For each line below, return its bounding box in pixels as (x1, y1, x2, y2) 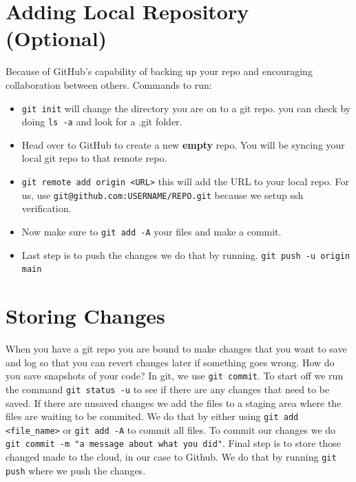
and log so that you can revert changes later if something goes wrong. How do (6, 355, 335, 369)
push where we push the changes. (6, 463, 146, 477)
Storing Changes (6, 302, 165, 330)
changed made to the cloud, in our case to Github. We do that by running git (6, 450, 337, 464)
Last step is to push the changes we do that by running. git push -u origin (21, 247, 350, 262)
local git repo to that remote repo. (21, 151, 167, 165)
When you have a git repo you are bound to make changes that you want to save (6, 342, 347, 355)
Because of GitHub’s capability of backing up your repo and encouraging (6, 64, 313, 78)
